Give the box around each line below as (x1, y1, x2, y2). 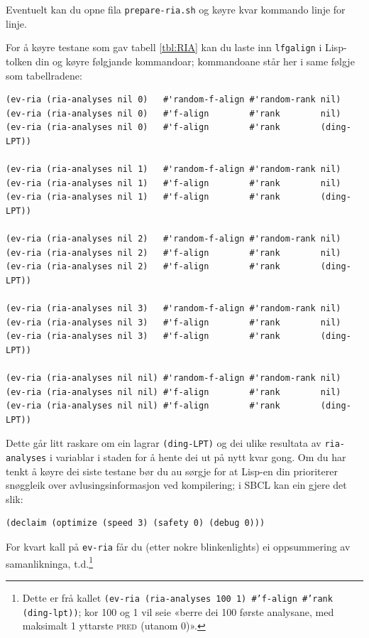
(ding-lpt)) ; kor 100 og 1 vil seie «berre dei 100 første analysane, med (22, 604, 334, 619)
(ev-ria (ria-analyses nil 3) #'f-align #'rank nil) (6, 317, 341, 328)
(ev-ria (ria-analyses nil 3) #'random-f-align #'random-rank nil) (6, 303, 341, 313)
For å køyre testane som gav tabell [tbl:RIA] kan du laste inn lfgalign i (6, 40, 322, 55)
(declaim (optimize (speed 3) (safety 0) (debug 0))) (6, 518, 265, 529)
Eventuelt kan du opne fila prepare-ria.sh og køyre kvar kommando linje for (6, 2, 346, 16)
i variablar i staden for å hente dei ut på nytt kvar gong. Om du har (49, 450, 346, 464)
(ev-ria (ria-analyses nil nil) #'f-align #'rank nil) (6, 386, 341, 397)
